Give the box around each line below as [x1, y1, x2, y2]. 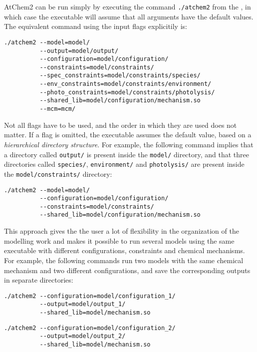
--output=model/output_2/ [39, 333, 126, 340]
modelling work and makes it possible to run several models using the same [4, 235, 235, 246]
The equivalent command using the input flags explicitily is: [4, 21, 187, 31]
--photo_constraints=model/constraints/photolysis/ [39, 88, 215, 96]
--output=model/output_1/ [39, 301, 126, 308]
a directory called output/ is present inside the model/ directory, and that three [4, 149, 250, 159]
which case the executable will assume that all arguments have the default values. [4, 11, 254, 21]
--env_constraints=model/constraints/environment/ [39, 80, 212, 88]
